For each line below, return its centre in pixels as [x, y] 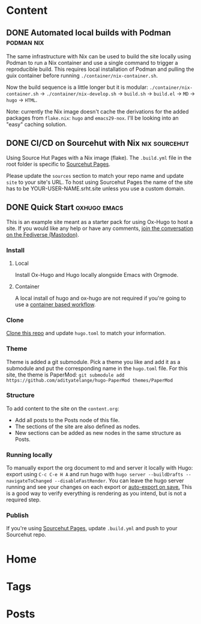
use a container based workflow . [55, 304]
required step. [23, 500]
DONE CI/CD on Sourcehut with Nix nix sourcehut [98, 143]
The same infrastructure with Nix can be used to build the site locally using [99, 56]
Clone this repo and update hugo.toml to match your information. [86, 333]
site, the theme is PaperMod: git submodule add [65, 374]
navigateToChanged [29, 481]
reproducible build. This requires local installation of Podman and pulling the [100, 69]
